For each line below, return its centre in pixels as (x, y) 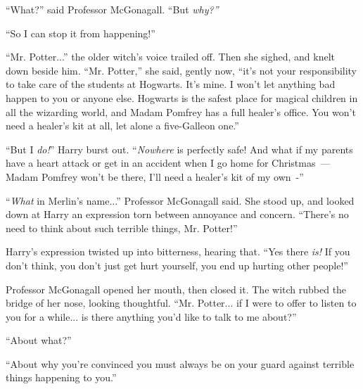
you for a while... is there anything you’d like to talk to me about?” (151, 316)
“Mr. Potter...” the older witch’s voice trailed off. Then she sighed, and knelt (171, 57)
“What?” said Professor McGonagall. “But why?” (112, 9)
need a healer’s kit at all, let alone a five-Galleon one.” (122, 126)
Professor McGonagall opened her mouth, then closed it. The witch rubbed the (176, 289)
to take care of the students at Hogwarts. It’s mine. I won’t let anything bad (171, 84)
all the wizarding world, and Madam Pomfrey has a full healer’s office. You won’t (181, 111)
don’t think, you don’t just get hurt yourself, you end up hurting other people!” (177, 265)
